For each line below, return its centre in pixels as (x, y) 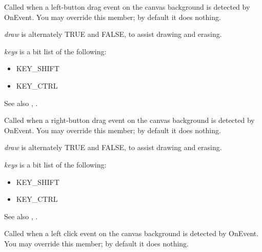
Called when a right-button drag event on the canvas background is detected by (129, 120)
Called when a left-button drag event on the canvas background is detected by (127, 7)
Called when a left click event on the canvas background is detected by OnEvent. (132, 233)
